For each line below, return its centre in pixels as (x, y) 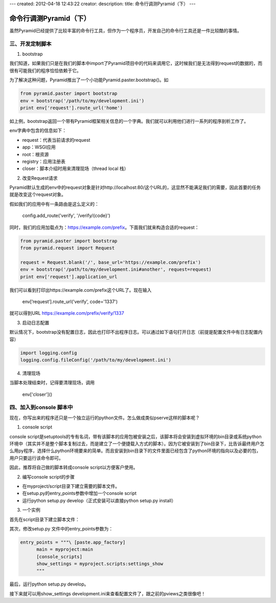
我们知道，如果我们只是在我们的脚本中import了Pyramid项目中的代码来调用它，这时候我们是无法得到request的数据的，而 (136, 63)
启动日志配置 (36, 322)
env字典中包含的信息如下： (38, 131)
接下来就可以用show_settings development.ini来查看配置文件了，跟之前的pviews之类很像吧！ (108, 593)
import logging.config (49, 353)
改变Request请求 (40, 178)
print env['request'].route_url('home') (71, 108)
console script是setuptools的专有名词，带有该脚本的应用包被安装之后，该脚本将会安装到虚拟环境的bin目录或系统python (135, 436)
